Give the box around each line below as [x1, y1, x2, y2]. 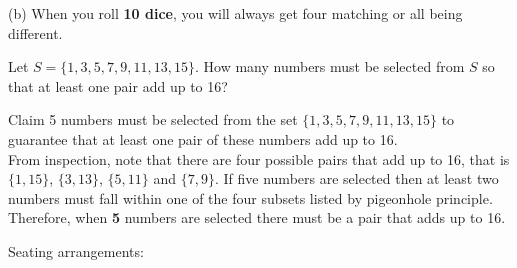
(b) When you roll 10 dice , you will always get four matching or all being [8, 3, 463, 23]
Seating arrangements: [8, 240, 144, 261]
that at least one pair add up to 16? [8, 75, 228, 96]
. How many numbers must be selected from [194, 56, 465, 77]
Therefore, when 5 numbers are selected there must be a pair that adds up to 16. [8, 207, 506, 228]
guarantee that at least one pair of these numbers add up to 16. [8, 128, 398, 149]
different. [8, 22, 63, 43]
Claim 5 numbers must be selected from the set [8, 109, 298, 130]
